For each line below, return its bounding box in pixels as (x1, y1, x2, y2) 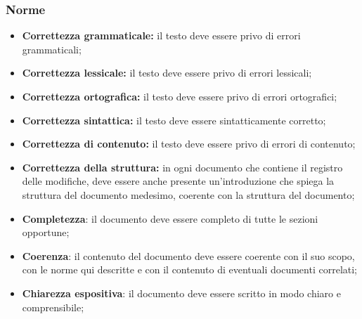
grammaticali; (22, 41, 82, 56)
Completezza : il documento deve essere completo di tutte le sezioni (22, 211, 318, 226)
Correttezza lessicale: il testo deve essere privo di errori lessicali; (22, 65, 312, 80)
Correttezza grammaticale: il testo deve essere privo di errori (22, 28, 301, 43)
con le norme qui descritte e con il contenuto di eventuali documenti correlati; (22, 262, 358, 277)
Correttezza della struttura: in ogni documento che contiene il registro (22, 159, 343, 174)
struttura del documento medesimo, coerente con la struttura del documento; (22, 187, 355, 202)
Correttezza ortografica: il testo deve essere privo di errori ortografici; (22, 89, 337, 103)
